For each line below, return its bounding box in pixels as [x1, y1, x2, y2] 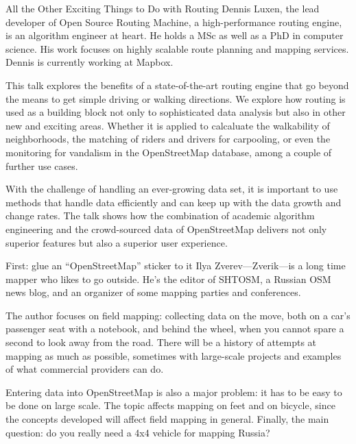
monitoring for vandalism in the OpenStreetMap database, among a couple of [5, 145, 332, 159]
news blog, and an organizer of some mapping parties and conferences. [5, 285, 301, 299]
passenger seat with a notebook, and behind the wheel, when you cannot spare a [5, 321, 344, 336]
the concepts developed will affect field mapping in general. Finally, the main [5, 412, 329, 426]
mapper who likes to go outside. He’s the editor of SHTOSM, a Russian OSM [5, 271, 331, 286]
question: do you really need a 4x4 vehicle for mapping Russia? [5, 425, 270, 439]
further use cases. [5, 158, 78, 173]
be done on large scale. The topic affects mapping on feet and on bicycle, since [5, 398, 335, 412]
